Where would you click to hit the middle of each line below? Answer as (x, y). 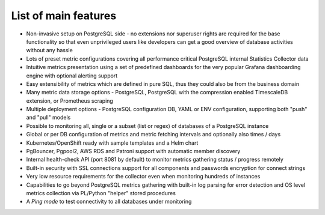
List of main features (64, 16)
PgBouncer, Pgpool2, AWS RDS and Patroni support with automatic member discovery (133, 151)
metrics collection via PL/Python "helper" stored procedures (101, 193)
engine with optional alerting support (72, 76)
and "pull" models (48, 118)
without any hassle (50, 50)
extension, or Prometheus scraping (70, 101)
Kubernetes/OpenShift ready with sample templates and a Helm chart (112, 143)
